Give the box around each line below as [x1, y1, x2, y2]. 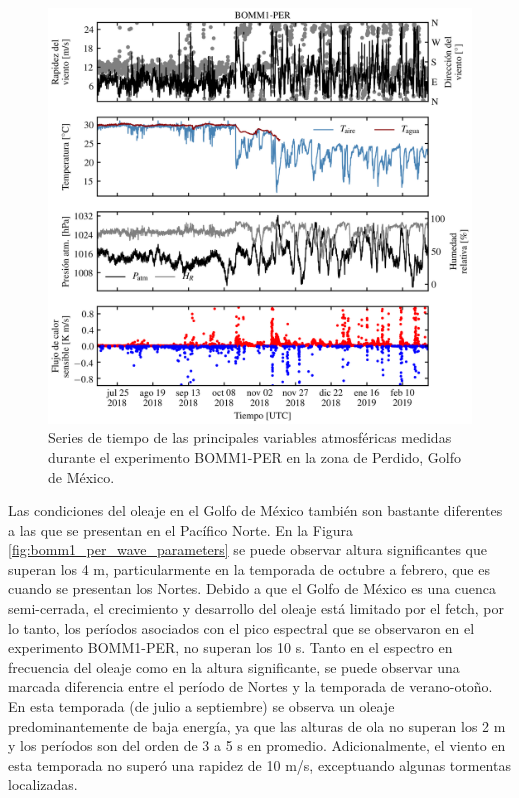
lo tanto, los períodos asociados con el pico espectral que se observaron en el [8, 617, 475, 638]
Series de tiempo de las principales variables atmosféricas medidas [48, 427, 452, 448]
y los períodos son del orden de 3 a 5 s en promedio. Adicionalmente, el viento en [8, 735, 506, 756]
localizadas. [8, 774, 78, 795]
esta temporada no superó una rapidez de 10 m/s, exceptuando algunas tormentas [8, 754, 511, 775]
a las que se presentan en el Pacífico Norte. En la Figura [8, 519, 354, 540]
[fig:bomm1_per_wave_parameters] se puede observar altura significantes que [8, 539, 487, 560]
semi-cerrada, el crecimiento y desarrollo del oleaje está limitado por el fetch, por [8, 598, 504, 619]
